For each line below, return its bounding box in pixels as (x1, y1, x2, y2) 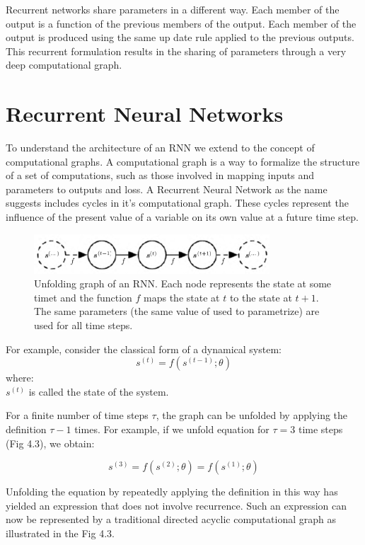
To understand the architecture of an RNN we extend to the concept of (6, 140, 315, 155)
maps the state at (144, 289, 220, 304)
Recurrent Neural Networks (6, 99, 284, 128)
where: (6, 370, 34, 385)
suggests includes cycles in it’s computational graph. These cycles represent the (6, 195, 349, 210)
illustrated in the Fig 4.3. (6, 525, 115, 540)
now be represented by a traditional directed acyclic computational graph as (6, 512, 337, 527)
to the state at (229, 289, 292, 304)
